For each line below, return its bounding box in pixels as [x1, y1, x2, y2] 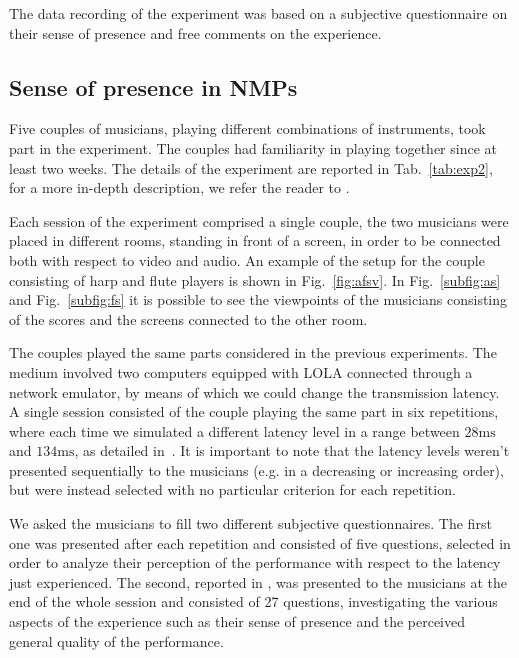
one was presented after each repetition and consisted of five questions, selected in [9, 532, 511, 553]
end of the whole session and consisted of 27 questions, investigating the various [9, 591, 498, 612]
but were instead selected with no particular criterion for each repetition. [9, 479, 456, 500]
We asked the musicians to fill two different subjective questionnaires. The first [9, 513, 492, 534]
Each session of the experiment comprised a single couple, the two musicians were [9, 210, 509, 231]
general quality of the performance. [9, 630, 224, 651]
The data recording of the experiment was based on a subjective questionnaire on [9, 3, 508, 23]
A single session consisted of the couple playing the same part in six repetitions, [9, 401, 499, 422]
